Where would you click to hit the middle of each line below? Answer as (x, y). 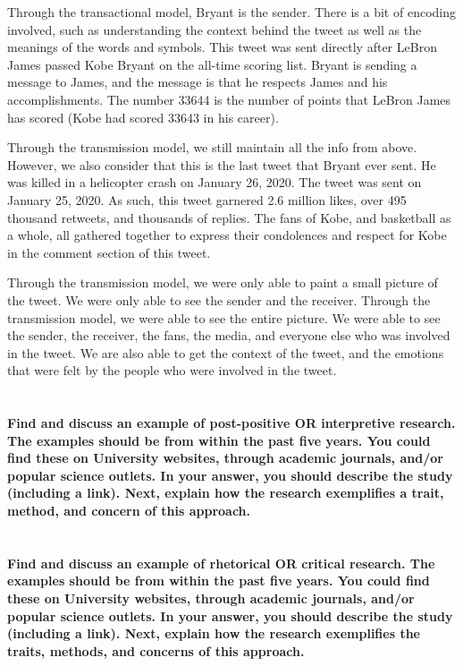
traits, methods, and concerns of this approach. (156, 650)
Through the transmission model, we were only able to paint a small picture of (223, 282)
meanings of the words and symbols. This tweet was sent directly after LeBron (222, 47)
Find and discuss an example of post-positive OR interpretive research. (231, 423)
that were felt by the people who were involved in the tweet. (172, 370)
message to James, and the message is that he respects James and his (198, 82)
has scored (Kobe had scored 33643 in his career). (143, 117)
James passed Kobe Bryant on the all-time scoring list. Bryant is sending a (212, 64)
